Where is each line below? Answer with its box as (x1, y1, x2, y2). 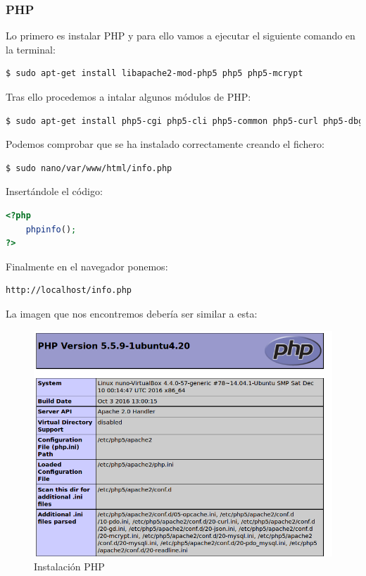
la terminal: (6, 42, 56, 56)
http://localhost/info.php (6, 285, 132, 296)
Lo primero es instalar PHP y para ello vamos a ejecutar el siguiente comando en (6, 28, 355, 43)
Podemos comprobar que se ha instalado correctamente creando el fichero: (6, 137, 324, 151)
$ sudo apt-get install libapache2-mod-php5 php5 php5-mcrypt (6, 68, 303, 79)
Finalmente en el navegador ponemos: (6, 258, 168, 273)
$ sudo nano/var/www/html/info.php (6, 163, 172, 173)
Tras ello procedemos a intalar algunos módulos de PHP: (6, 89, 251, 104)
